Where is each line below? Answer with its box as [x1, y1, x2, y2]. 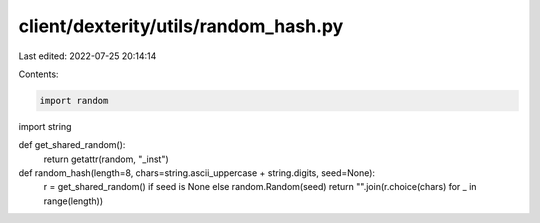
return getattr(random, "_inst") [43, 153, 169, 165]
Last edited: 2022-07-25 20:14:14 [18, 50, 157, 62]
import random [39, 95, 109, 106]
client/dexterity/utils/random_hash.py [18, 15, 344, 37]
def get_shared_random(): [18, 139, 126, 151]
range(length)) [43, 195, 104, 207]
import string [18, 120, 72, 132]
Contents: [18, 68, 59, 80]
